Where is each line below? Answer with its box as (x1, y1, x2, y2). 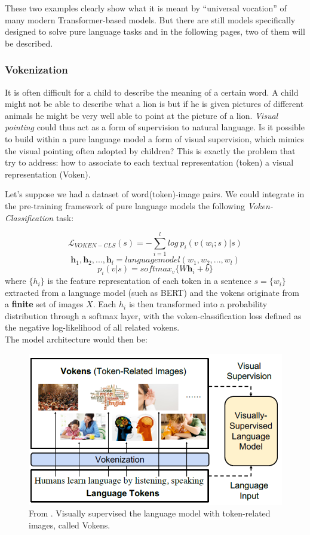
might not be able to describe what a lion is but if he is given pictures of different (5, 97, 304, 110)
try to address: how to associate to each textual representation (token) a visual (5, 156, 294, 169)
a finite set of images (5, 298, 84, 310)
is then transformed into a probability (128, 298, 268, 310)
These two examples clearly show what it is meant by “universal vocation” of (5, 2, 287, 14)
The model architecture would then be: (5, 333, 148, 346)
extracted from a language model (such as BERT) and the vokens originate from (5, 286, 299, 298)
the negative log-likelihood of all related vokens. (5, 321, 180, 334)
